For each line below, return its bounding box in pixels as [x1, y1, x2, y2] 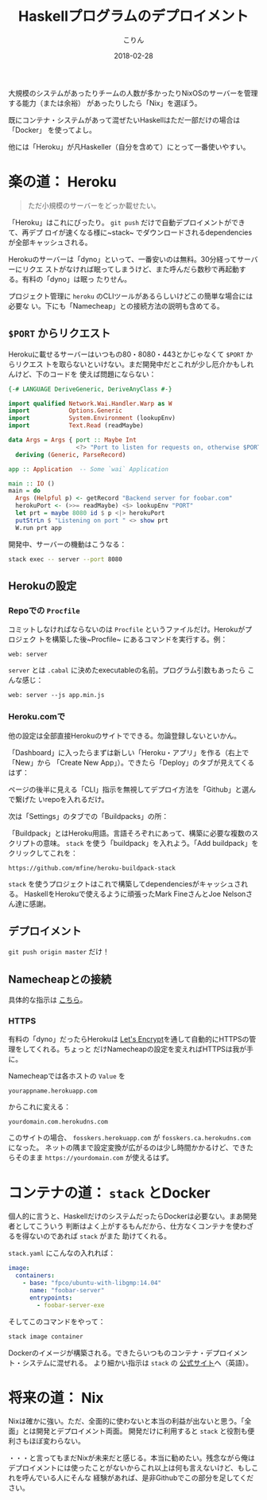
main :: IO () [8, 479, 56, 488]
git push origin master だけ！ [8, 947, 110, 956]
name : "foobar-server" [29, 1287, 105, 1295]
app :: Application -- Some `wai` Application [8, 465, 169, 473]
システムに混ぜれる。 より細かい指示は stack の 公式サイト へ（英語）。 [21, 1358, 253, 1367]
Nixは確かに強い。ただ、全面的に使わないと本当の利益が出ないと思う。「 [8, 1416, 245, 1426]
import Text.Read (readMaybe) [8, 422, 145, 430]
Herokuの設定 [8, 579, 77, 593]
